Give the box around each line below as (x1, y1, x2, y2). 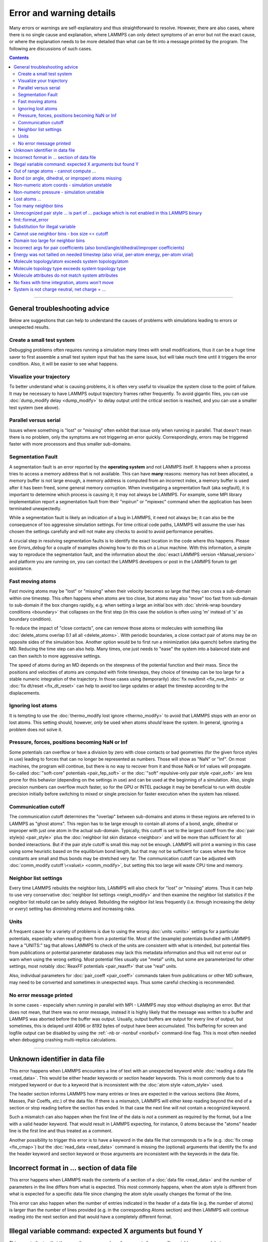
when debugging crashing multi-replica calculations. (9, 1037, 117, 1043)
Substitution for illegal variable (13, 224, 76, 230)
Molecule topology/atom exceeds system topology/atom (13, 258, 129, 264)
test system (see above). (9, 404, 60, 410)
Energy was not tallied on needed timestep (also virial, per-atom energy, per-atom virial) (13, 251, 194, 258)
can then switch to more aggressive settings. (9, 653, 101, 659)
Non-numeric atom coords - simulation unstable (13, 182, 112, 188)
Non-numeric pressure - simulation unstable (13, 189, 104, 195)
